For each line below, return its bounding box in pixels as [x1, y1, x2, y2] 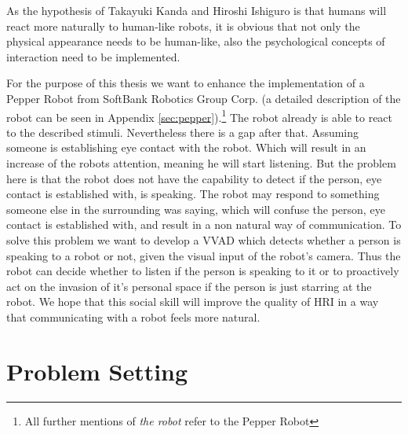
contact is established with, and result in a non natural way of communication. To [6, 216, 402, 233]
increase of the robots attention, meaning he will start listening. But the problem [6, 155, 396, 171]
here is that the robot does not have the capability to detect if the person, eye [6, 170, 382, 186]
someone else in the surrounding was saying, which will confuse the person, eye [6, 200, 385, 217]
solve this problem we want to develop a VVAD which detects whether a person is [6, 231, 401, 248]
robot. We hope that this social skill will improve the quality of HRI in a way [6, 293, 379, 310]
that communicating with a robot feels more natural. [6, 308, 260, 325]
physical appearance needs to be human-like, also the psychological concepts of [6, 33, 385, 50]
